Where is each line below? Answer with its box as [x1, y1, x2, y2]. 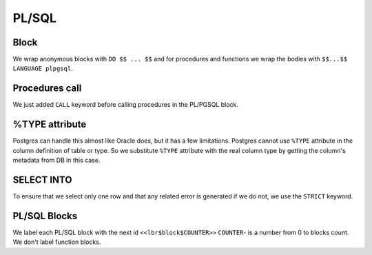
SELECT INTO [12, 174, 72, 185]
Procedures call [12, 83, 82, 94]
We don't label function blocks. [12, 238, 101, 246]
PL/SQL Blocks [12, 210, 78, 222]
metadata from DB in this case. [12, 156, 101, 165]
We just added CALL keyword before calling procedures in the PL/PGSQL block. [12, 101, 239, 109]
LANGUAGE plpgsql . [12, 64, 73, 72]
